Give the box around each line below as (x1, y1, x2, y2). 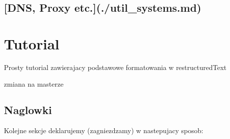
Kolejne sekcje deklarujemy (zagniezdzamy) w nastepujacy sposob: (4, 125, 204, 136)
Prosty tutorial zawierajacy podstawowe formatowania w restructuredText (4, 62, 227, 72)
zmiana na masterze (4, 78, 64, 89)
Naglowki (4, 102, 52, 117)
